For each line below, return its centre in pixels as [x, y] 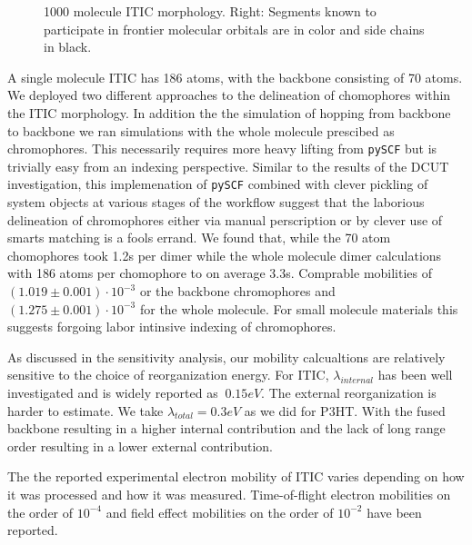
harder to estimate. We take [85, 410]
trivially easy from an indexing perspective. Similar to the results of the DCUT [228, 166]
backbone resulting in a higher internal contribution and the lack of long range [226, 428]
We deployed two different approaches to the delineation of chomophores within [229, 95]
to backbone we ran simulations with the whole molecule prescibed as [201, 130]
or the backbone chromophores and [237, 291]
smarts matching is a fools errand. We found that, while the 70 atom [199, 238]
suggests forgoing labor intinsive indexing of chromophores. [172, 327]
